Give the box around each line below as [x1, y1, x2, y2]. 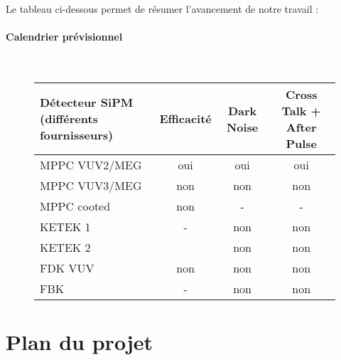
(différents [40, 110, 98, 127]
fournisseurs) [40, 127, 114, 144]
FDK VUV [40, 259, 94, 276]
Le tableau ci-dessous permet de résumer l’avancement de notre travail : [6, 1, 319, 16]
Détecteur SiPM [40, 94, 134, 111]
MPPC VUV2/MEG [40, 156, 142, 173]
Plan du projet [6, 327, 153, 356]
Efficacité [159, 110, 212, 127]
